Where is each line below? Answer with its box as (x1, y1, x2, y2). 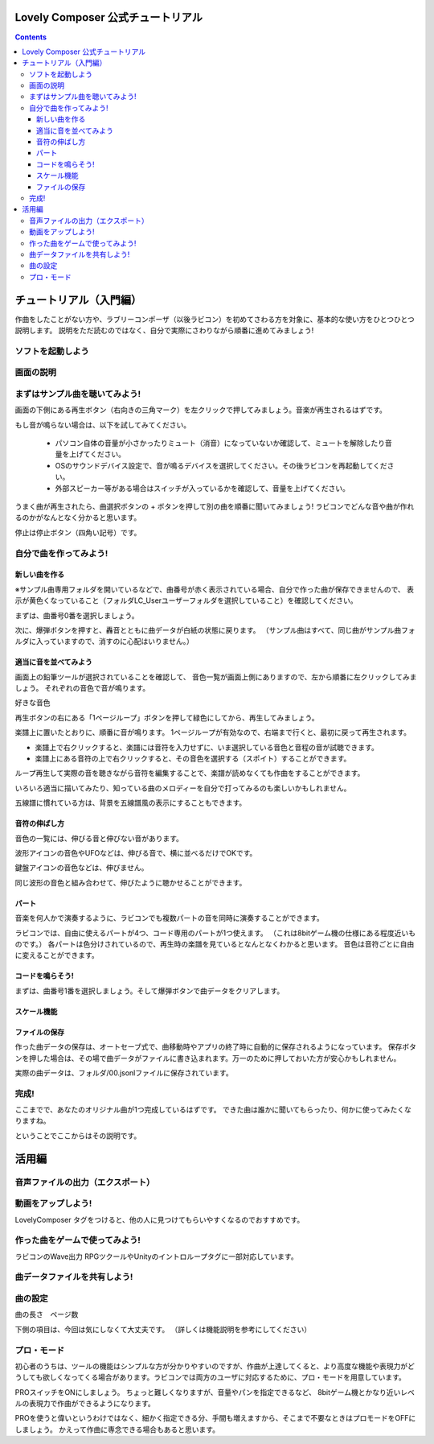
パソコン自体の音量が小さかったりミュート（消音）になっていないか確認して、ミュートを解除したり (55, 439, 386, 448)
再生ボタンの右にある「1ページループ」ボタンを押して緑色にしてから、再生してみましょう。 (14, 712, 319, 722)
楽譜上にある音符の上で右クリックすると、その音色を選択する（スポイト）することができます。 (35, 753, 351, 764)
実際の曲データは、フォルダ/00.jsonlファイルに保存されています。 (14, 1067, 233, 1078)
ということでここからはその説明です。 (14, 1131, 141, 1141)
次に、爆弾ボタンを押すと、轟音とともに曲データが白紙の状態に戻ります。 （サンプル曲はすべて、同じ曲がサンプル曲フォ (14, 625, 416, 635)
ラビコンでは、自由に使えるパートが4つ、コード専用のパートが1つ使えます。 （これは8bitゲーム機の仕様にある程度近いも (14, 928, 416, 938)
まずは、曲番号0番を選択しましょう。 (14, 610, 139, 620)
